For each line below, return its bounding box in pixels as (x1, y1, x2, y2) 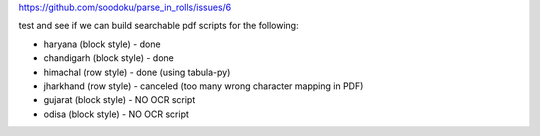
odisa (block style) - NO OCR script (43, 108, 190, 120)
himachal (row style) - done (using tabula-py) (43, 66, 231, 78)
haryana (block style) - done (43, 38, 161, 50)
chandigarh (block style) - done (43, 52, 175, 64)
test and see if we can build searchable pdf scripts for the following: (18, 20, 299, 32)
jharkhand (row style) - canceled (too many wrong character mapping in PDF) (43, 80, 364, 92)
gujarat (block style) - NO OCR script (43, 94, 196, 106)
